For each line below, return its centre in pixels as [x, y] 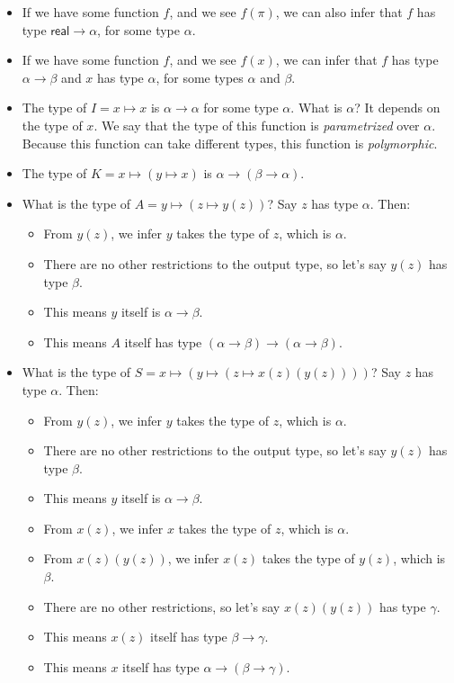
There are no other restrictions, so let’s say [162, 606]
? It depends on [397, 108]
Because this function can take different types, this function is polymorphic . [230, 143]
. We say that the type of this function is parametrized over [257, 125]
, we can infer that [326, 60]
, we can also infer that [339, 12]
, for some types [200, 77]
